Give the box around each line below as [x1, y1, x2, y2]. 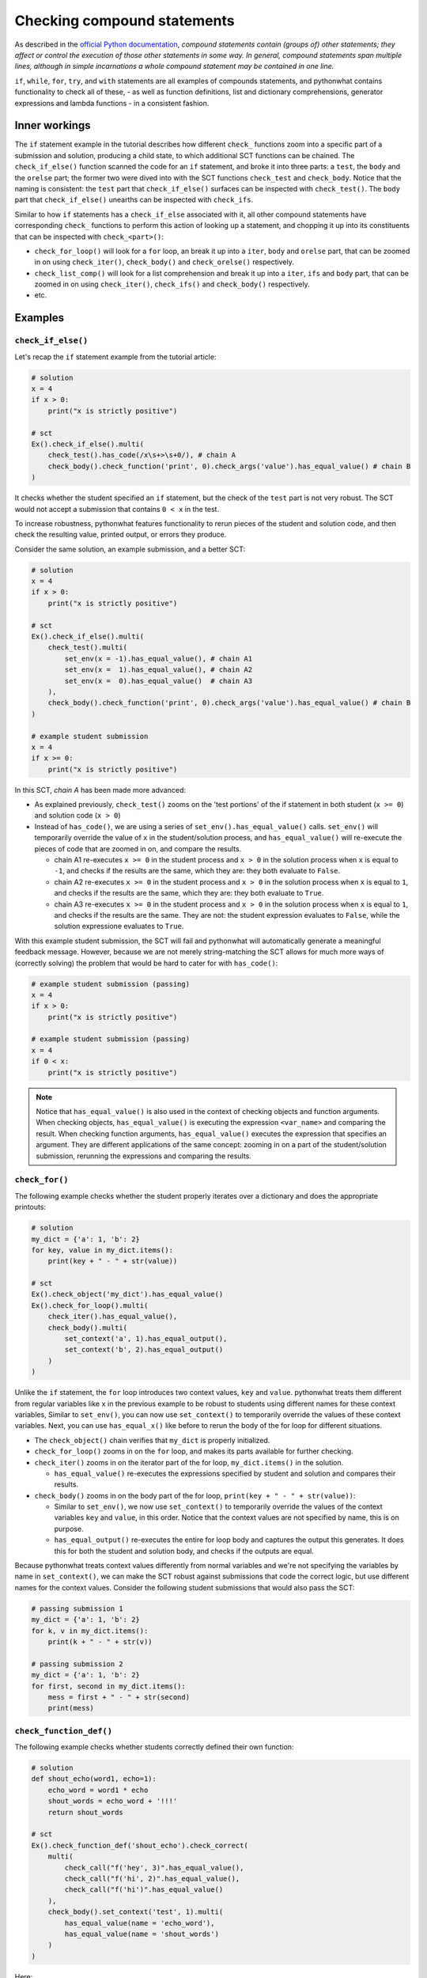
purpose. [54, 1524, 84, 1533]
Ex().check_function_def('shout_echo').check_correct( [31, 1840, 248, 1850]
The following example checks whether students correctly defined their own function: [14, 1742, 294, 1752]
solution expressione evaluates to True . [54, 922, 184, 931]
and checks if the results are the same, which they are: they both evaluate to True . [54, 889, 324, 898]
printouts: [14, 1203, 47, 1212]
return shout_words [47, 1808, 124, 1817]
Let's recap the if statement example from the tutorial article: [14, 352, 217, 362]
